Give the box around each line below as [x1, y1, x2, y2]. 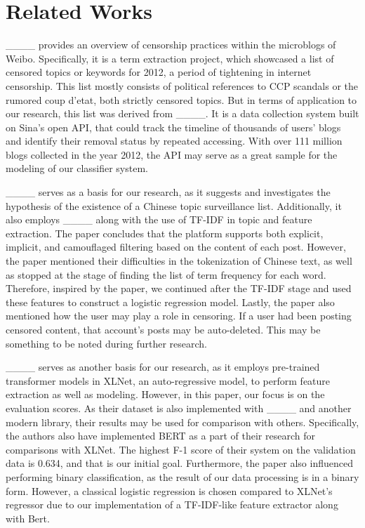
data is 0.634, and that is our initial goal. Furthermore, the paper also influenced [6, 456, 353, 470]
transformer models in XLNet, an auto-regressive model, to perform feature [6, 373, 331, 388]
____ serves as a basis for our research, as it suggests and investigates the [6, 185, 331, 199]
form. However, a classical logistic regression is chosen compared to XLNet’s [6, 483, 333, 498]
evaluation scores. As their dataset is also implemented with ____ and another [6, 400, 352, 415]
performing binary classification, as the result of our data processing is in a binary [6, 469, 359, 484]
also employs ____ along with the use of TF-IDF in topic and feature [6, 212, 312, 227]
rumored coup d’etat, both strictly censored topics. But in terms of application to [6, 92, 357, 107]
